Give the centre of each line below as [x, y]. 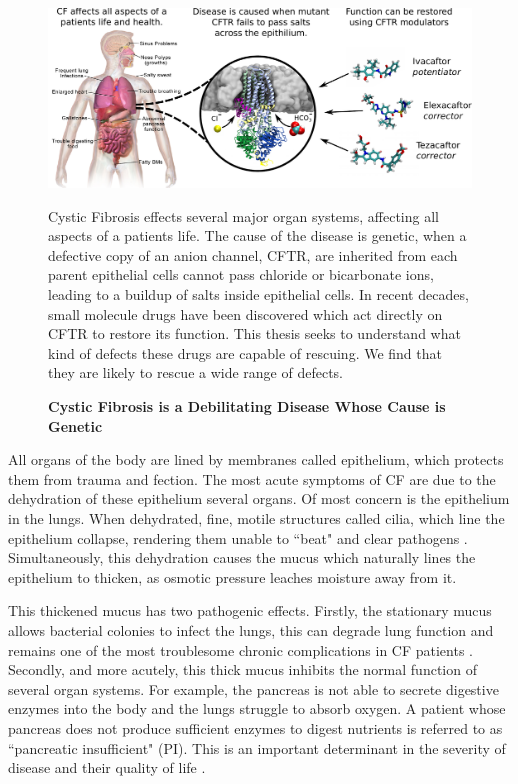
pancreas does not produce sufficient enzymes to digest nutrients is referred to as [255, 727]
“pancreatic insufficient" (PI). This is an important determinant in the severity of [257, 747]
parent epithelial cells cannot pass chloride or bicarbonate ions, [241, 274]
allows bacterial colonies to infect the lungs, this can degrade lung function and [251, 629]
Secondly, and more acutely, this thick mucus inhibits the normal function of [242, 669]
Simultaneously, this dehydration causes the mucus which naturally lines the [242, 557]
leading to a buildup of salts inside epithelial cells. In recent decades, [258, 294]
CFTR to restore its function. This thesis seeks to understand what [254, 333]
